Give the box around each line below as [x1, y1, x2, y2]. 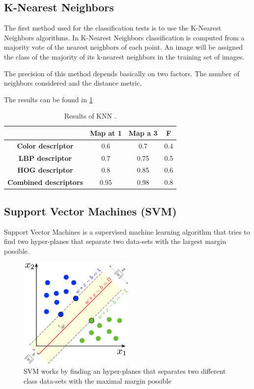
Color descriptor [17, 140, 74, 150]
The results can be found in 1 [4, 94, 93, 104]
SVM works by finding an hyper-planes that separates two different [24, 366, 226, 376]
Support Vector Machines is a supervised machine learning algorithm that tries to [4, 226, 250, 237]
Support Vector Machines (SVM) [4, 203, 177, 218]
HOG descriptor [17, 165, 73, 175]
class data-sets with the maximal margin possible [24, 375, 171, 386]
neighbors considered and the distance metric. [4, 78, 142, 88]
